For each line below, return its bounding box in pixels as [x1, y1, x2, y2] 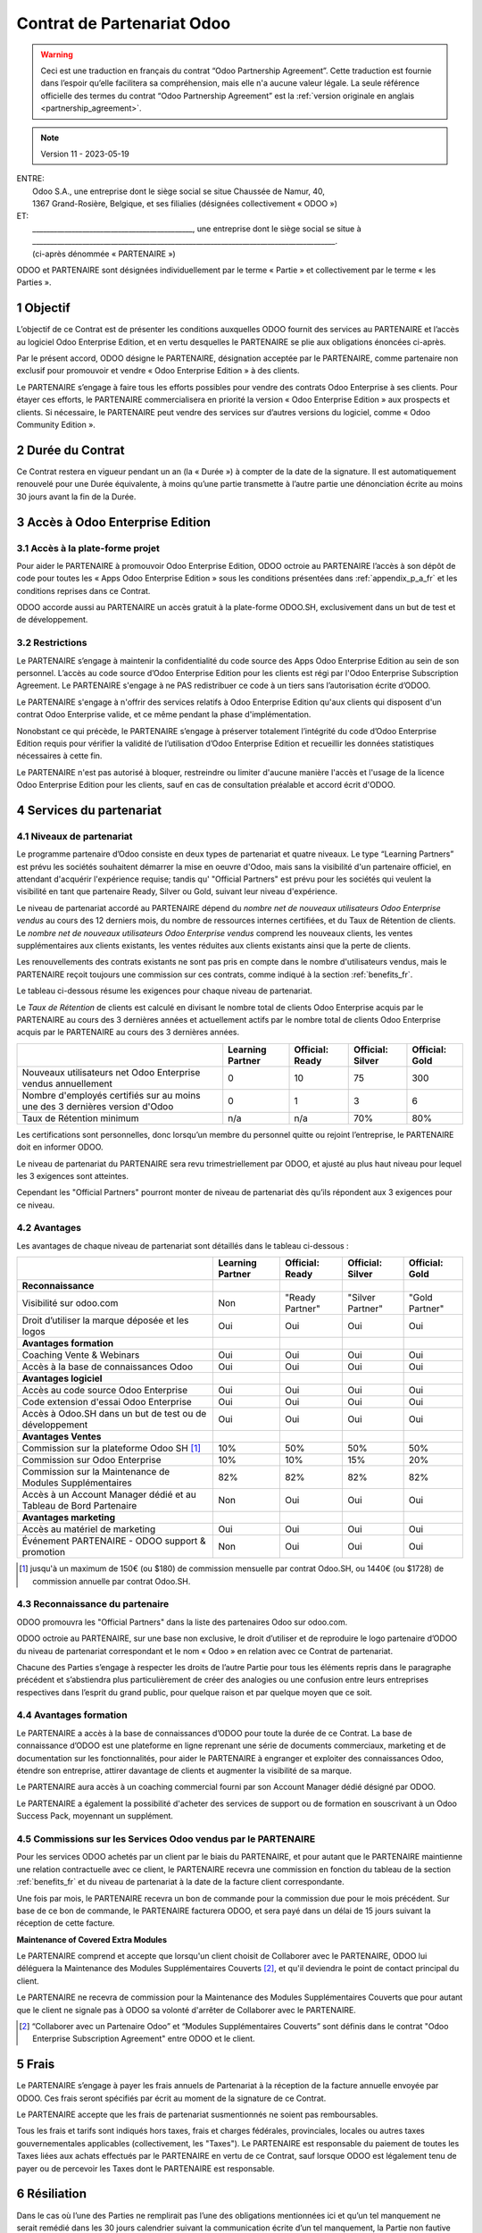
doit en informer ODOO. [16, 1142, 104, 1152]
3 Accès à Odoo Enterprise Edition [16, 514, 212, 530]
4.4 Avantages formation [16, 1709, 129, 1721]
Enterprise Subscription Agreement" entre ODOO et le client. [32, 2033, 255, 2045]
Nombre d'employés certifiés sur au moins [21, 1089, 201, 1101]
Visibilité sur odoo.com [21, 1297, 119, 1309]
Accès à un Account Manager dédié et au [21, 1488, 196, 1501]
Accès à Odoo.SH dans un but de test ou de [21, 1408, 207, 1420]
